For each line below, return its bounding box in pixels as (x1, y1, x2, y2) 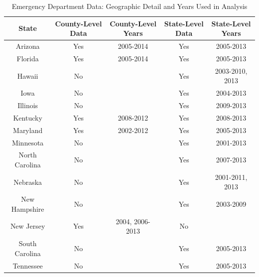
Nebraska (13, 176, 42, 187)
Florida (16, 53, 39, 63)
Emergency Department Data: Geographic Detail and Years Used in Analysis (11, 1, 248, 11)
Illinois (17, 100, 38, 110)
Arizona (15, 41, 40, 51)
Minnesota (11, 137, 44, 147)
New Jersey (10, 221, 45, 231)
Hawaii (17, 70, 38, 81)
